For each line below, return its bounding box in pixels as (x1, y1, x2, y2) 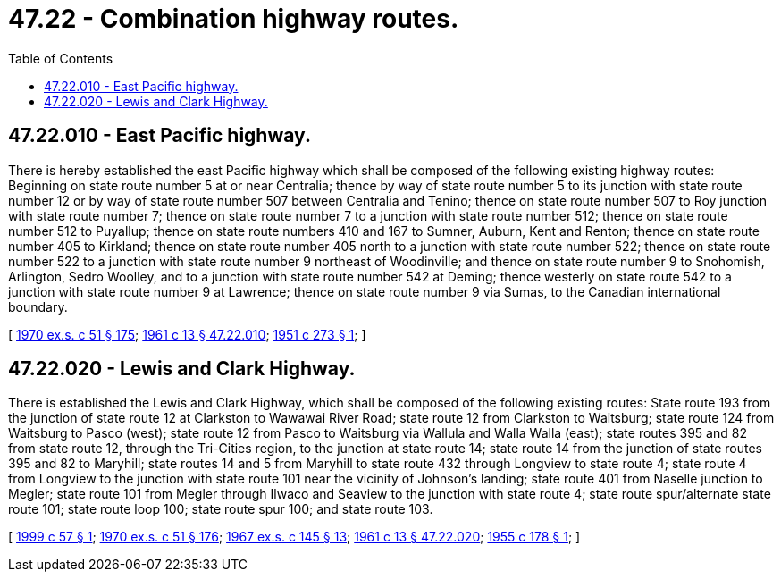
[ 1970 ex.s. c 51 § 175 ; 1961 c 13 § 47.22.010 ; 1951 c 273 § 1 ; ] (8, 326, 366, 342)
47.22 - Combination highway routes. (8, 4, 459, 34)
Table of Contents (8, 50, 113, 66)
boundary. (8, 298, 68, 315)
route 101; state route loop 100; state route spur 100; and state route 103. (8, 501, 433, 517)
